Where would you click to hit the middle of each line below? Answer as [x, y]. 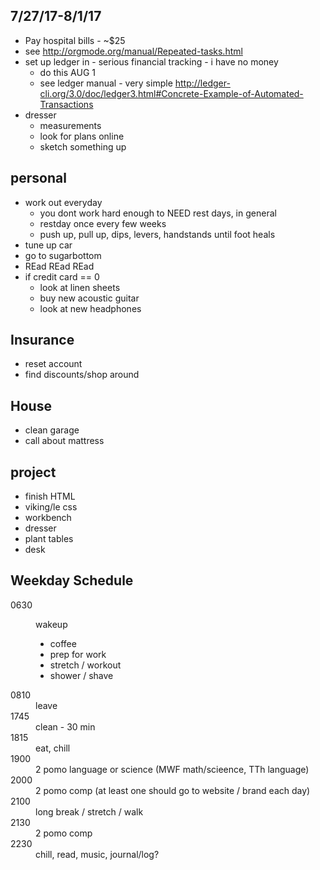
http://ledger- [202, 83]
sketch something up [83, 146]
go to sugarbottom [63, 255]
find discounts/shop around [82, 375]
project [33, 472]
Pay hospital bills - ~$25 [75, 40]
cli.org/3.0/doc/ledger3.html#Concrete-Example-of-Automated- [171, 93]
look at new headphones [90, 308]
